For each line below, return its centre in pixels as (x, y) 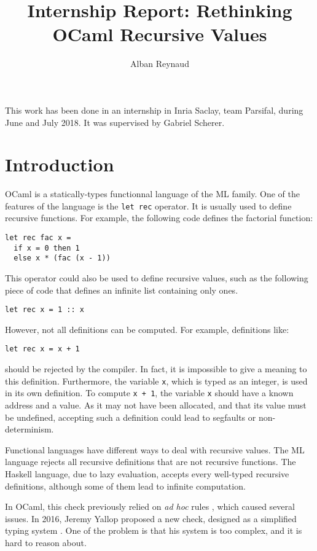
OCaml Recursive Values (160, 34)
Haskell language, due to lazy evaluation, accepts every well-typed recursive (147, 474)
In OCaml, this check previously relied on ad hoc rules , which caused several (150, 506)
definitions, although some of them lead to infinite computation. (125, 486)
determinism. (29, 429)
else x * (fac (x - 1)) (62, 258)
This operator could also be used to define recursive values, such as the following (157, 278)
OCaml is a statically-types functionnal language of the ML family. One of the (152, 194)
